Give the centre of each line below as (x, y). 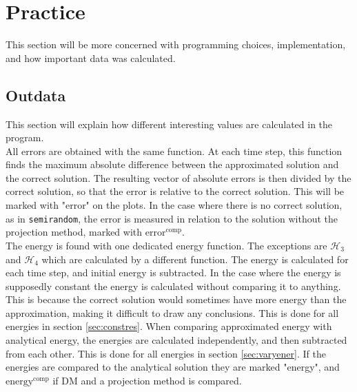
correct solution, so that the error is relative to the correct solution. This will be (175, 191)
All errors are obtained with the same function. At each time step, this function (174, 151)
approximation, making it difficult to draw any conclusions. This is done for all (172, 312)
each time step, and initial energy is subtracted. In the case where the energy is (173, 272)
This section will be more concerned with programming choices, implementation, (176, 44)
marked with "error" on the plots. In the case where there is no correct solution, (174, 205)
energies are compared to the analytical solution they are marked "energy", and (173, 367)
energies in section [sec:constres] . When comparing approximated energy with (169, 326)
